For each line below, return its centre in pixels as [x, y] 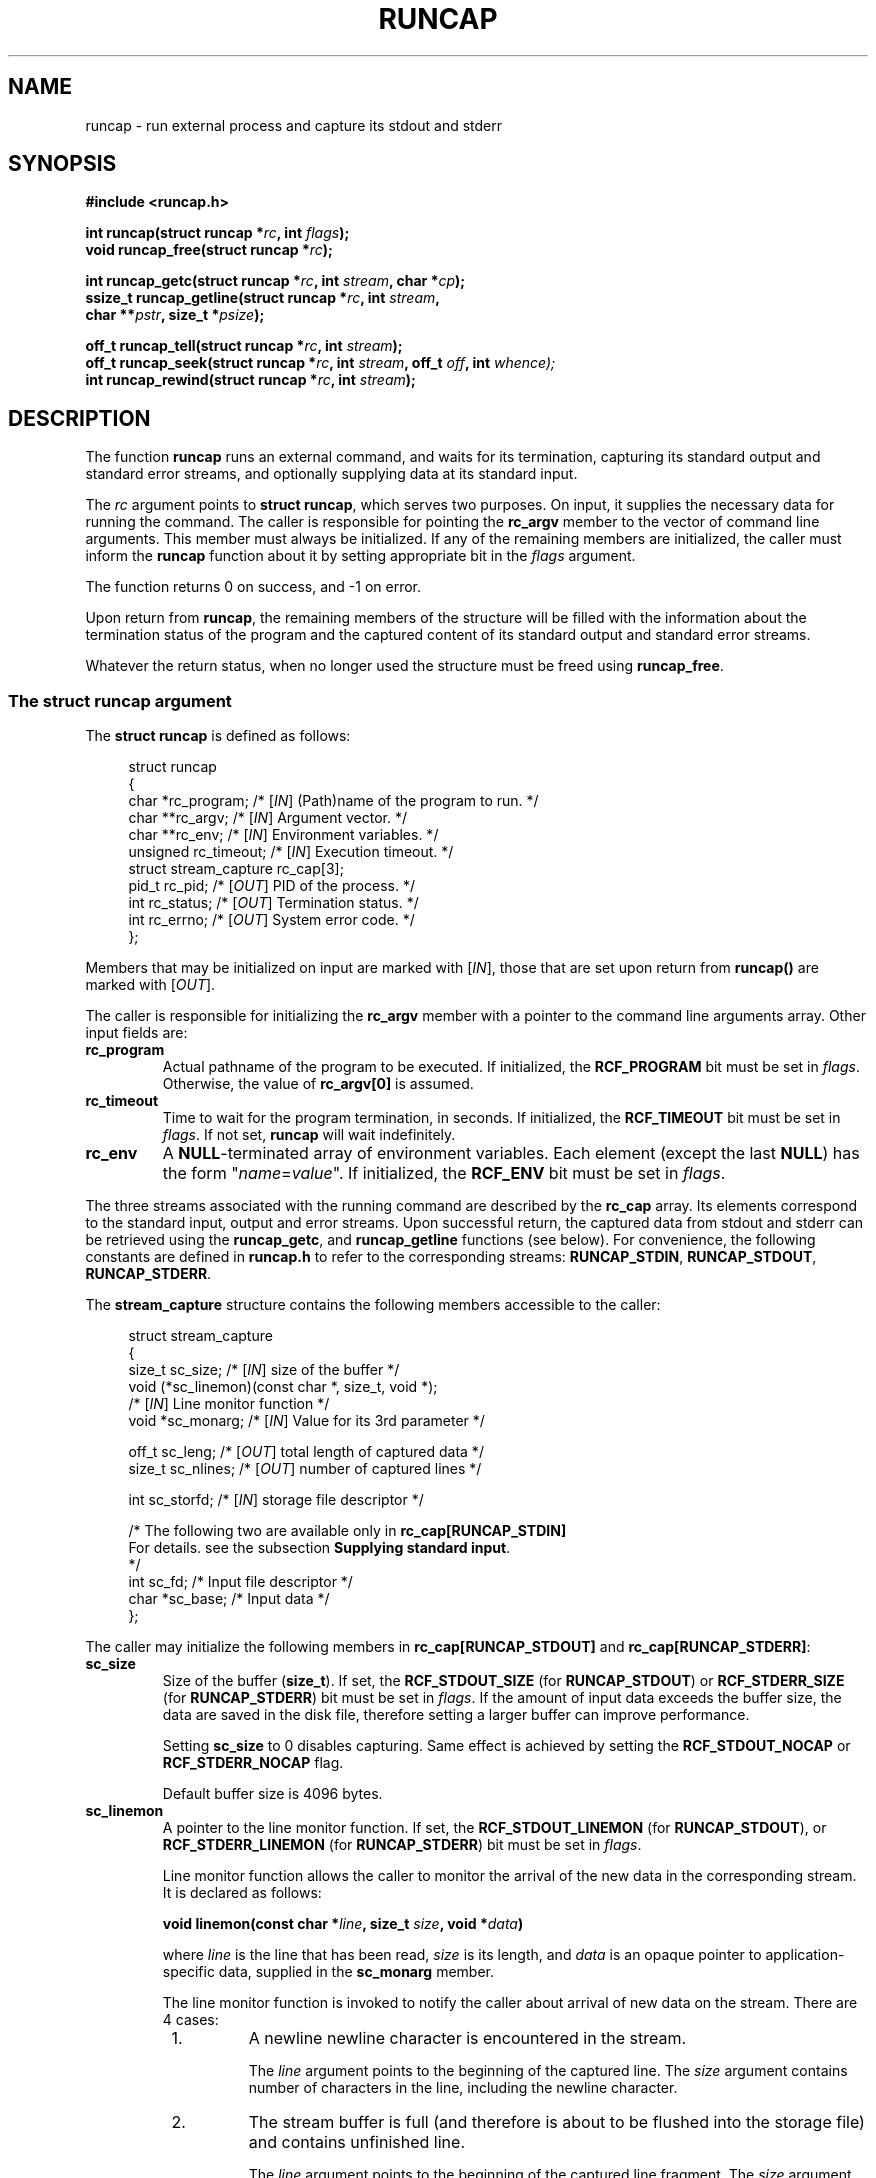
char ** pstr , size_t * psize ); [175, 315]
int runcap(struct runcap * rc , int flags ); [217, 233]
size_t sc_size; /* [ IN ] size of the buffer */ [264, 1370]
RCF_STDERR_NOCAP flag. [253, 1763]
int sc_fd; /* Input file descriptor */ [240, 1582]
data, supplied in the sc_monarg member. [356, 1972]
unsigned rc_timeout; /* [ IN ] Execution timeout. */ [291, 852]
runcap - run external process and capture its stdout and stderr [293, 125]
